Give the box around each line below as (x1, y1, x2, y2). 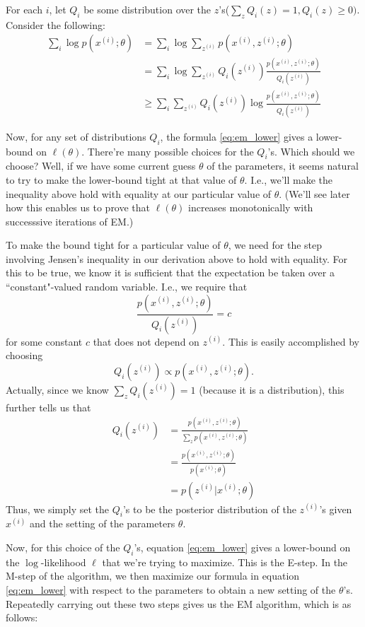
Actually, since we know (6, 382, 109, 397)
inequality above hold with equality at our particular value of (6, 186, 272, 201)
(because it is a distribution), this (199, 382, 344, 397)
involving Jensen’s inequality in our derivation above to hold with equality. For (6, 251, 347, 266)
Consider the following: (6, 17, 105, 32)
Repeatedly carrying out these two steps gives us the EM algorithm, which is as (6, 596, 352, 611)
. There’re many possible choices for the (81, 143, 254, 158)
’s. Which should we (267, 143, 355, 158)
